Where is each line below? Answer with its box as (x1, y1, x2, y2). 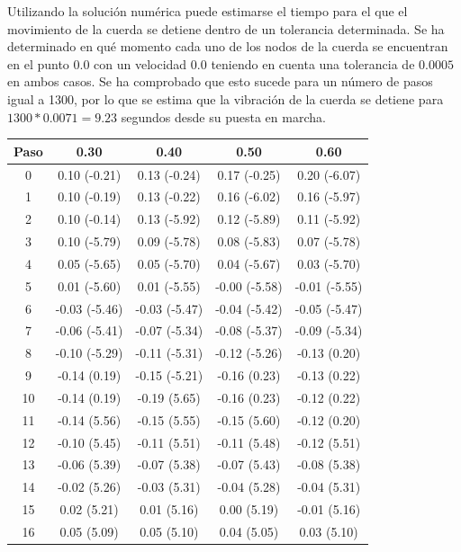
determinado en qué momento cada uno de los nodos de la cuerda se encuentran (7, 37, 448, 56)
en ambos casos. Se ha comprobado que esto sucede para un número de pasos (7, 72, 433, 91)
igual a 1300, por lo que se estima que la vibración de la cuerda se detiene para (7, 89, 444, 108)
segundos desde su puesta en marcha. (121, 107, 326, 126)
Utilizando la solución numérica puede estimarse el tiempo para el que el (7, 2, 408, 20)
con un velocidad (94, 54, 187, 73)
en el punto (7, 54, 69, 73)
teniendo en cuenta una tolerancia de (211, 54, 415, 73)
